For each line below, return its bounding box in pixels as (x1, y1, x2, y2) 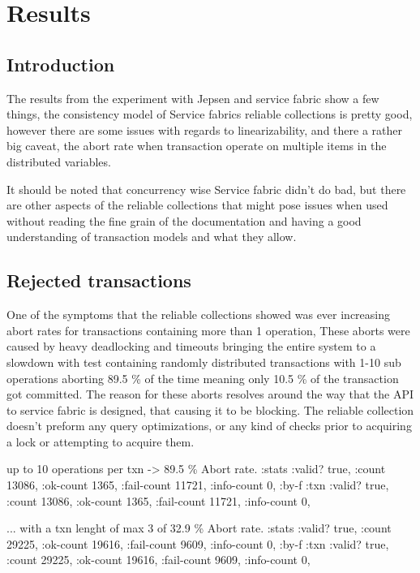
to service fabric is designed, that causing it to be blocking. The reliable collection (6, 401, 414, 418)
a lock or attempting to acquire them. (6, 433, 195, 450)
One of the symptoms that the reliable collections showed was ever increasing (6, 306, 391, 323)
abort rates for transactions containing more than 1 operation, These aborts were (6, 321, 410, 338)
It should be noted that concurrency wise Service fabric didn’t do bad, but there (6, 180, 406, 197)
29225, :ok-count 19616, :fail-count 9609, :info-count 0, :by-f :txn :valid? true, (6, 535, 389, 552)
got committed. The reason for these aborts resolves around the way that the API (6, 386, 414, 403)
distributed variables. (6, 153, 111, 170)
